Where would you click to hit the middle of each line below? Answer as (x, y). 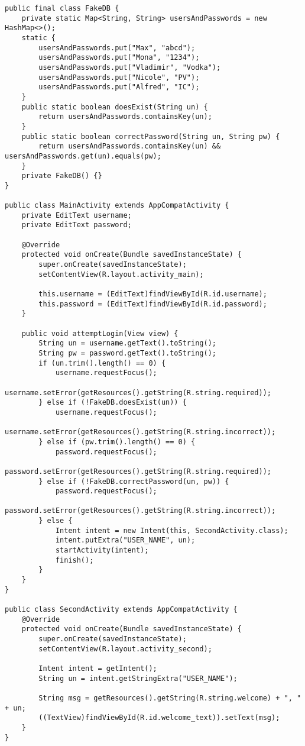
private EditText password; (77, 225)
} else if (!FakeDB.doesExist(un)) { (113, 403)
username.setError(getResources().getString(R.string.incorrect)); (140, 432)
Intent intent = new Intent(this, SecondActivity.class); (172, 530)
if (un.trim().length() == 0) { (102, 363)
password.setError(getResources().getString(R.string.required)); (138, 471)
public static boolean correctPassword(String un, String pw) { (151, 136)
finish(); (74, 560)
